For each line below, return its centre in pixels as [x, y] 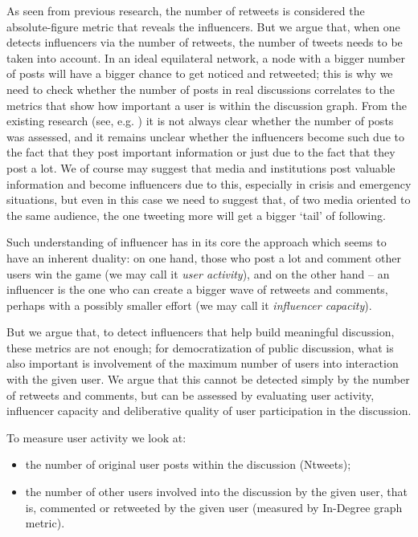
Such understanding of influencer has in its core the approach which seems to [197, 242]
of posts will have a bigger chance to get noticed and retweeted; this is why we [200, 73]
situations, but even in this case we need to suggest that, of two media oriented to [209, 199]
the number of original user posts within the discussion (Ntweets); [188, 464]
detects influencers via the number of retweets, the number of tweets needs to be [205, 42]
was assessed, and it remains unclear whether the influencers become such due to [205, 136]
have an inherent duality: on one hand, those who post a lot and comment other [204, 257]
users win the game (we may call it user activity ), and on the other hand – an [198, 273]
